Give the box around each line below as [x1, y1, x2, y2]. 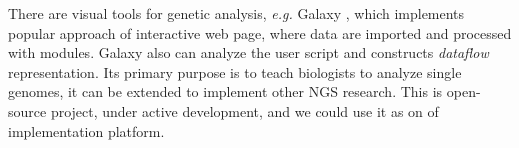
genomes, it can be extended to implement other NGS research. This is [8, 81, 443, 102]
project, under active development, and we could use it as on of [50, 100, 439, 121]
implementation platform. [8, 120, 165, 141]
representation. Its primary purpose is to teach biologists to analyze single [8, 61, 462, 82]
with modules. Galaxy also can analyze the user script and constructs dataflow [8, 42, 489, 63]
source [8, 100, 47, 121]
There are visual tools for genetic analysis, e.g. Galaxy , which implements [8, 3, 465, 23]
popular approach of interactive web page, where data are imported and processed [8, 22, 512, 43]
